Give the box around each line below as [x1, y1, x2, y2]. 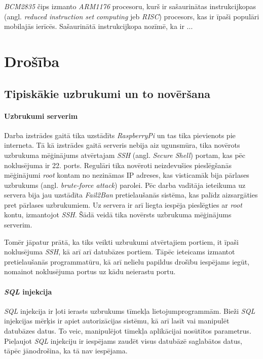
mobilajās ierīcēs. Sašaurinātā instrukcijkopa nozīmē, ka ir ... [4, 21, 193, 31]
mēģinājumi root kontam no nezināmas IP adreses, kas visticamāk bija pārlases [4, 170, 249, 180]
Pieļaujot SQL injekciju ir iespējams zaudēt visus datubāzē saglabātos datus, [4, 335, 242, 346]
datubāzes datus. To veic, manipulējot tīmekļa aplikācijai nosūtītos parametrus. [4, 325, 251, 336]
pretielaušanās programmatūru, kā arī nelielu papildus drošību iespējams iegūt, [4, 256, 250, 267]
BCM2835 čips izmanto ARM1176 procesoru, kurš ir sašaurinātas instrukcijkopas [4, 1, 256, 11]
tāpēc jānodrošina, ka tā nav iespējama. [4, 345, 128, 356]
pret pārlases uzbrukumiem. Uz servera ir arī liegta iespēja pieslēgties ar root [4, 199, 242, 210]
